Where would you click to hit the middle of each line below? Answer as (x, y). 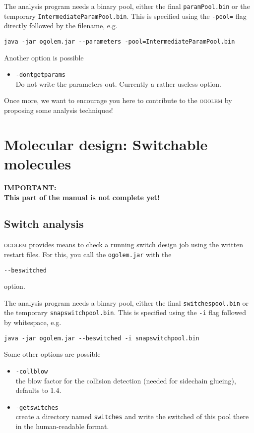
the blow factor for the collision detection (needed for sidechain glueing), (126, 380)
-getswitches (37, 407)
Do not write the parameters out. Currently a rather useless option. (118, 83)
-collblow (32, 371)
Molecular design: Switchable (106, 144)
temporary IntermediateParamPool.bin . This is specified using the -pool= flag (125, 16)
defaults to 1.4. (38, 390)
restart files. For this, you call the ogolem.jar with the (88, 254)
